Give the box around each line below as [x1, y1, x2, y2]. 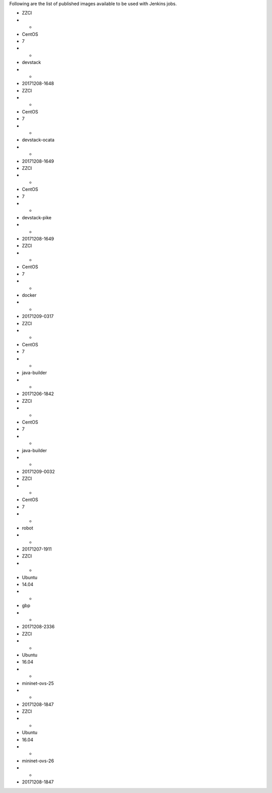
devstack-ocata [22, 137, 55, 143]
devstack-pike [22, 214, 52, 220]
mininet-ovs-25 [22, 680, 54, 686]
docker [22, 292, 37, 298]
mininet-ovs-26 [22, 758, 54, 764]
